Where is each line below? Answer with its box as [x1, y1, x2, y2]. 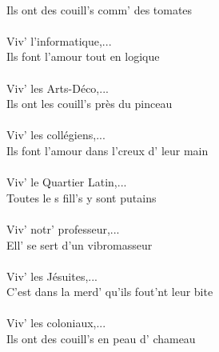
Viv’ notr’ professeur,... [6, 220, 120, 237]
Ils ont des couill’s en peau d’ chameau [6, 330, 196, 347]
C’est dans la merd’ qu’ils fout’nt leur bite [6, 283, 213, 300]
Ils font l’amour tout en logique [6, 48, 160, 65]
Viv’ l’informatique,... [6, 32, 112, 49]
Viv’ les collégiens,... [6, 126, 106, 143]
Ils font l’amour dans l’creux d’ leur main [6, 142, 209, 158]
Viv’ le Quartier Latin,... [6, 174, 127, 190]
